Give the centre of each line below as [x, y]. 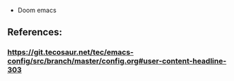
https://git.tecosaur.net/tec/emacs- [71, 52]
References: [35, 32]
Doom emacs [37, 10]
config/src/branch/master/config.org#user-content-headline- [117, 61]
